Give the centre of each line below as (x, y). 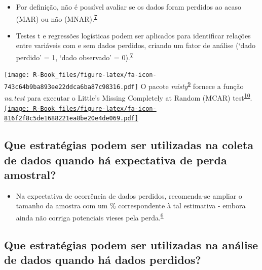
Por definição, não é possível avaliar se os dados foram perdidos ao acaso (128, 7)
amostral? (30, 174)
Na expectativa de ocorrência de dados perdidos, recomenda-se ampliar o (129, 195)
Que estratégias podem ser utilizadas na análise (131, 244)
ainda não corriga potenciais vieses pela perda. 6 (90, 216)
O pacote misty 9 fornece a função (192, 85)
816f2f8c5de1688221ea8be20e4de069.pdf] (71, 119)
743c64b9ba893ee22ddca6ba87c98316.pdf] (71, 87)
